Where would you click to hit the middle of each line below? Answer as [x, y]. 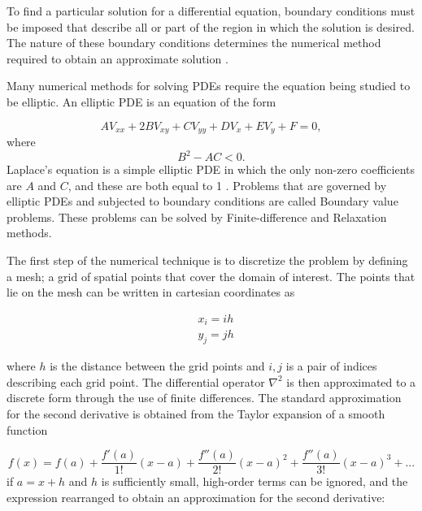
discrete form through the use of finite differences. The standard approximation [204, 398]
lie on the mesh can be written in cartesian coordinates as [151, 292]
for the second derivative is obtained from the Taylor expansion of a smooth [196, 413]
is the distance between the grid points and [157, 366]
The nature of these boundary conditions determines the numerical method [194, 43]
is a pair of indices [331, 366]
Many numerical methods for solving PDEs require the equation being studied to [209, 86]
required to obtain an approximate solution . [117, 58]
